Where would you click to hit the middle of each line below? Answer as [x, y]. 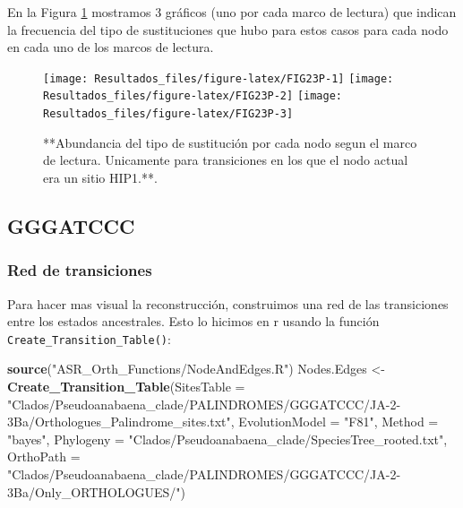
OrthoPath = [44, 456]
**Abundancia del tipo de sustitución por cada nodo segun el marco [230, 142]
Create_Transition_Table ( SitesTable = [126, 386]
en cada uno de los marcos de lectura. [111, 47]
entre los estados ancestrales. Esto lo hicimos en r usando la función [193, 321]
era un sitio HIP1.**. [100, 177]
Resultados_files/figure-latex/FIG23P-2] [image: [193, 96]
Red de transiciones [80, 270]
